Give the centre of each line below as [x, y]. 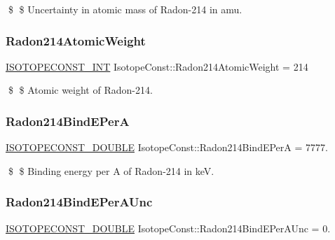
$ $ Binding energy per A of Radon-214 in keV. [111, 170]
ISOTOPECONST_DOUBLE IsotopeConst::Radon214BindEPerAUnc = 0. [168, 228]
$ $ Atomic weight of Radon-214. [80, 90]
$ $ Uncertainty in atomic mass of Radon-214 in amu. [125, 9]
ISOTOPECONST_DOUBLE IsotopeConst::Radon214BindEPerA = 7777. [167, 147]
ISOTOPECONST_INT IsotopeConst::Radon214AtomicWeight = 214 [157, 66]
